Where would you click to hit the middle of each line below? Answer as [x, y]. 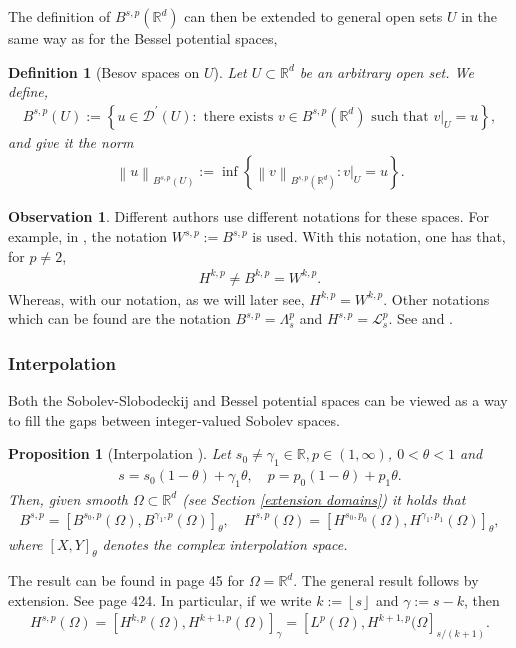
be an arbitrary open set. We [386, 71]
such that [400, 116]
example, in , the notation [88, 236]
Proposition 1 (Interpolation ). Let [119, 453]
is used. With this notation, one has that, [379, 236]
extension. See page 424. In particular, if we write [160, 599]
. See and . [421, 318]
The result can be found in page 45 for [126, 580]
